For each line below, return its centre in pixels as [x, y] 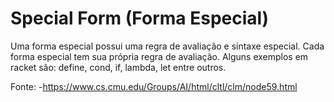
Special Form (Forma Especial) [140, 18]
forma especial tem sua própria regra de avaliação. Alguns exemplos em [159, 56]
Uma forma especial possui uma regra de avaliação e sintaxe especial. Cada [167, 46]
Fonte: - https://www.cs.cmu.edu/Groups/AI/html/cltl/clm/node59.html [154, 86]
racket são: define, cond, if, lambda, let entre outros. [118, 67]
